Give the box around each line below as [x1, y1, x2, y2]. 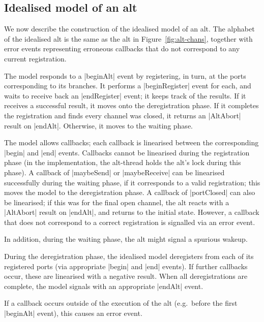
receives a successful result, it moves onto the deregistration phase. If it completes [4, 100, 259, 111]
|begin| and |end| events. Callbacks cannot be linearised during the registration [4, 147, 250, 157]
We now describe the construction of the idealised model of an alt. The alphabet [4, 23, 255, 34]
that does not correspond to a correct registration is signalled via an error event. [4, 216, 255, 227]
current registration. [4, 53, 67, 63]
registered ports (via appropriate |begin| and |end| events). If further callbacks [4, 261, 248, 271]
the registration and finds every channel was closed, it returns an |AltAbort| [4, 110, 241, 120]
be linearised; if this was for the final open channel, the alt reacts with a [4, 197, 229, 207]
